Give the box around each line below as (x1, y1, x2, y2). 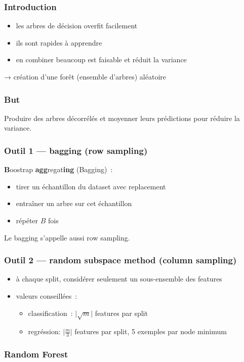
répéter (16, 215, 38, 225)
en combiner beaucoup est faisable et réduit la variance (16, 54, 187, 65)
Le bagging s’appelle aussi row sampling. (4, 232, 130, 243)
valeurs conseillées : (16, 291, 77, 301)
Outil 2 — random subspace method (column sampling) (4, 254, 237, 266)
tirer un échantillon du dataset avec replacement (16, 181, 166, 191)
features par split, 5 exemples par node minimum (74, 326, 227, 337)
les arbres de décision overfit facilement (16, 20, 138, 31)
